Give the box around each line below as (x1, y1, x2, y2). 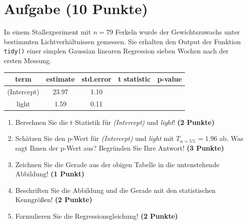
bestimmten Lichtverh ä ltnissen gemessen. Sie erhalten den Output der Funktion (4, 36, 241, 46)
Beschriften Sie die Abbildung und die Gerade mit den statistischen (15, 185, 216, 195)
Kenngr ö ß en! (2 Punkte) (15, 194, 93, 205)
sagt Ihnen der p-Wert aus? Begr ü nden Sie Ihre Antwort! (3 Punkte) (15, 143, 224, 153)
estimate (46, 74, 75, 84)
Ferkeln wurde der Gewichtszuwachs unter (115, 27, 240, 37)
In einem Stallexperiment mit (4, 27, 91, 37)
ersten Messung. (4, 55, 51, 65)
